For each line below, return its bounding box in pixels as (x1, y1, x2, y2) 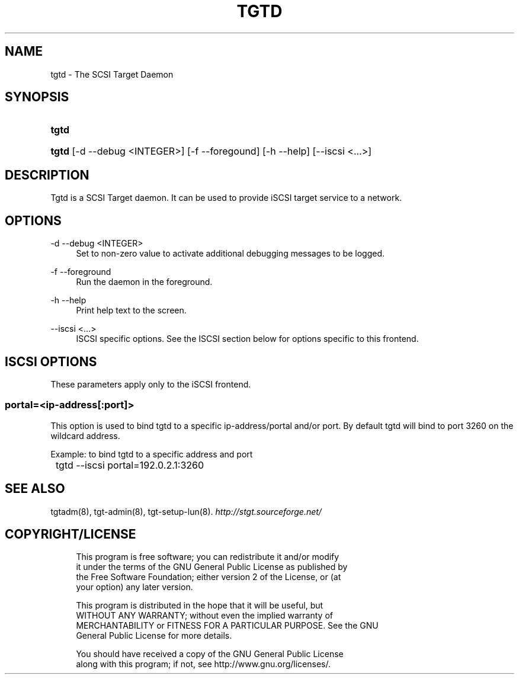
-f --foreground (50, 267, 111, 277)
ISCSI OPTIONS (5, 354, 97, 369)
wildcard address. (50, 430, 120, 441)
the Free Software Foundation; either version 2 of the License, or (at (76, 572, 341, 582)
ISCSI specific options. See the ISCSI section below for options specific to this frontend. (76, 334, 419, 344)
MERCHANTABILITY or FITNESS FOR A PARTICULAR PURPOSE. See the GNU (76, 620, 379, 631)
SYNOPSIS (5, 89, 69, 105)
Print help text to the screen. (76, 305, 187, 316)
